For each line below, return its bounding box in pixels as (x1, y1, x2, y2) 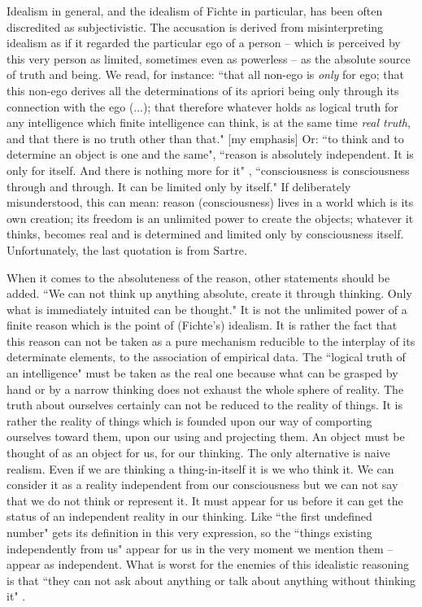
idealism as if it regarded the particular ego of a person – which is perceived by (7, 34, 401, 51)
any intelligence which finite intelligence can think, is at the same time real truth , (7, 114, 411, 131)
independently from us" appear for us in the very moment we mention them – (7, 539, 394, 557)
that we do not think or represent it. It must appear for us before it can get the (7, 491, 403, 509)
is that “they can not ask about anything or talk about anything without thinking (7, 571, 416, 588)
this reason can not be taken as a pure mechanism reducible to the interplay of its (7, 332, 415, 349)
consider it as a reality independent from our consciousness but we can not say (7, 476, 398, 493)
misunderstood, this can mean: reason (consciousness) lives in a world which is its (7, 194, 414, 211)
